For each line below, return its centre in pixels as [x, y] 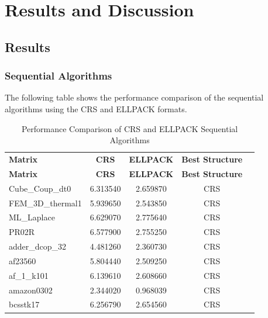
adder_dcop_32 [38, 246]
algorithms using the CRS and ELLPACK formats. [96, 108]
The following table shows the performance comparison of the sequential [134, 97]
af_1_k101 [29, 275]
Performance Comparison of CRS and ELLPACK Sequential [130, 128]
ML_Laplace [32, 217]
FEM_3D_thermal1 [45, 203]
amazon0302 [31, 290]
